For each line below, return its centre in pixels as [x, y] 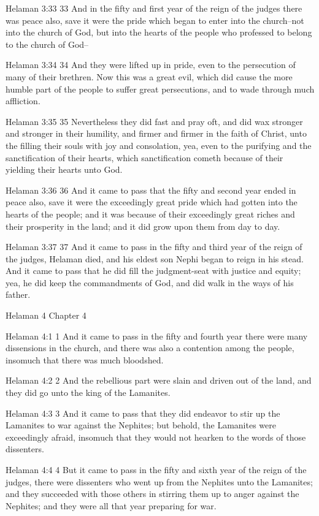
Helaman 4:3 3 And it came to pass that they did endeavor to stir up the [143, 413]
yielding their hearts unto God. [64, 169]
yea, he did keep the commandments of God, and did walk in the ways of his [150, 282]
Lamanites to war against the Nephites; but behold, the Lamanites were [141, 425]
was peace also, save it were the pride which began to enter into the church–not [155, 20]
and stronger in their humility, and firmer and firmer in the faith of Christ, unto [156, 133]
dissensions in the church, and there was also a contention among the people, [150, 348]
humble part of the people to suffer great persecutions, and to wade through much [160, 89]
